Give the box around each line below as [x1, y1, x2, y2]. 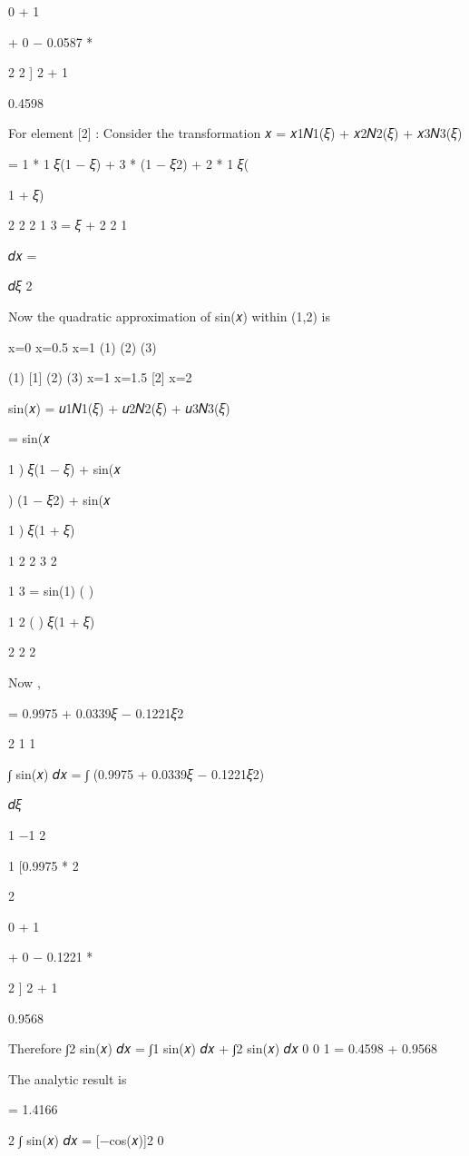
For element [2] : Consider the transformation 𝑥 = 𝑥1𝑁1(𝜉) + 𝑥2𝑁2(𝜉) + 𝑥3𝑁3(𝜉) [8, 124, 463, 143]
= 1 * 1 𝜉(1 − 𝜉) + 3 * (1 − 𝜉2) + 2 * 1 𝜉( [8, 153, 249, 173]
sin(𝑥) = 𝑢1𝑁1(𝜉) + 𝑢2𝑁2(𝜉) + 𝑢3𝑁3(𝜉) [8, 398, 230, 417]
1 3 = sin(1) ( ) [8, 581, 94, 600]
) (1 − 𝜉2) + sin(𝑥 [8, 489, 111, 509]
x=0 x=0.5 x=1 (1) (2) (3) [8, 337, 157, 356]
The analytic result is [8, 1069, 127, 1088]
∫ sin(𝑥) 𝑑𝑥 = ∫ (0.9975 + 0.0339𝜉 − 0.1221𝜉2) [8, 764, 265, 783]
